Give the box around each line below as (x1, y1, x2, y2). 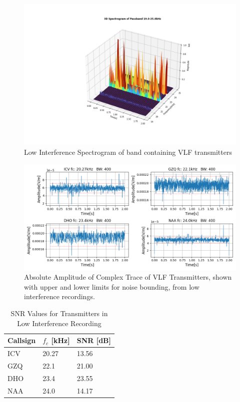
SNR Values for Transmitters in (10, 308, 108, 318)
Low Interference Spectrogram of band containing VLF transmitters (24, 146, 232, 157)
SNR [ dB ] (76, 335, 111, 346)
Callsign (7, 335, 36, 346)
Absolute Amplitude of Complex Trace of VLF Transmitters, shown (24, 272, 232, 282)
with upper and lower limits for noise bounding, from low (24, 281, 199, 292)
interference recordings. (24, 291, 95, 302)
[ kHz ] (51, 335, 70, 346)
